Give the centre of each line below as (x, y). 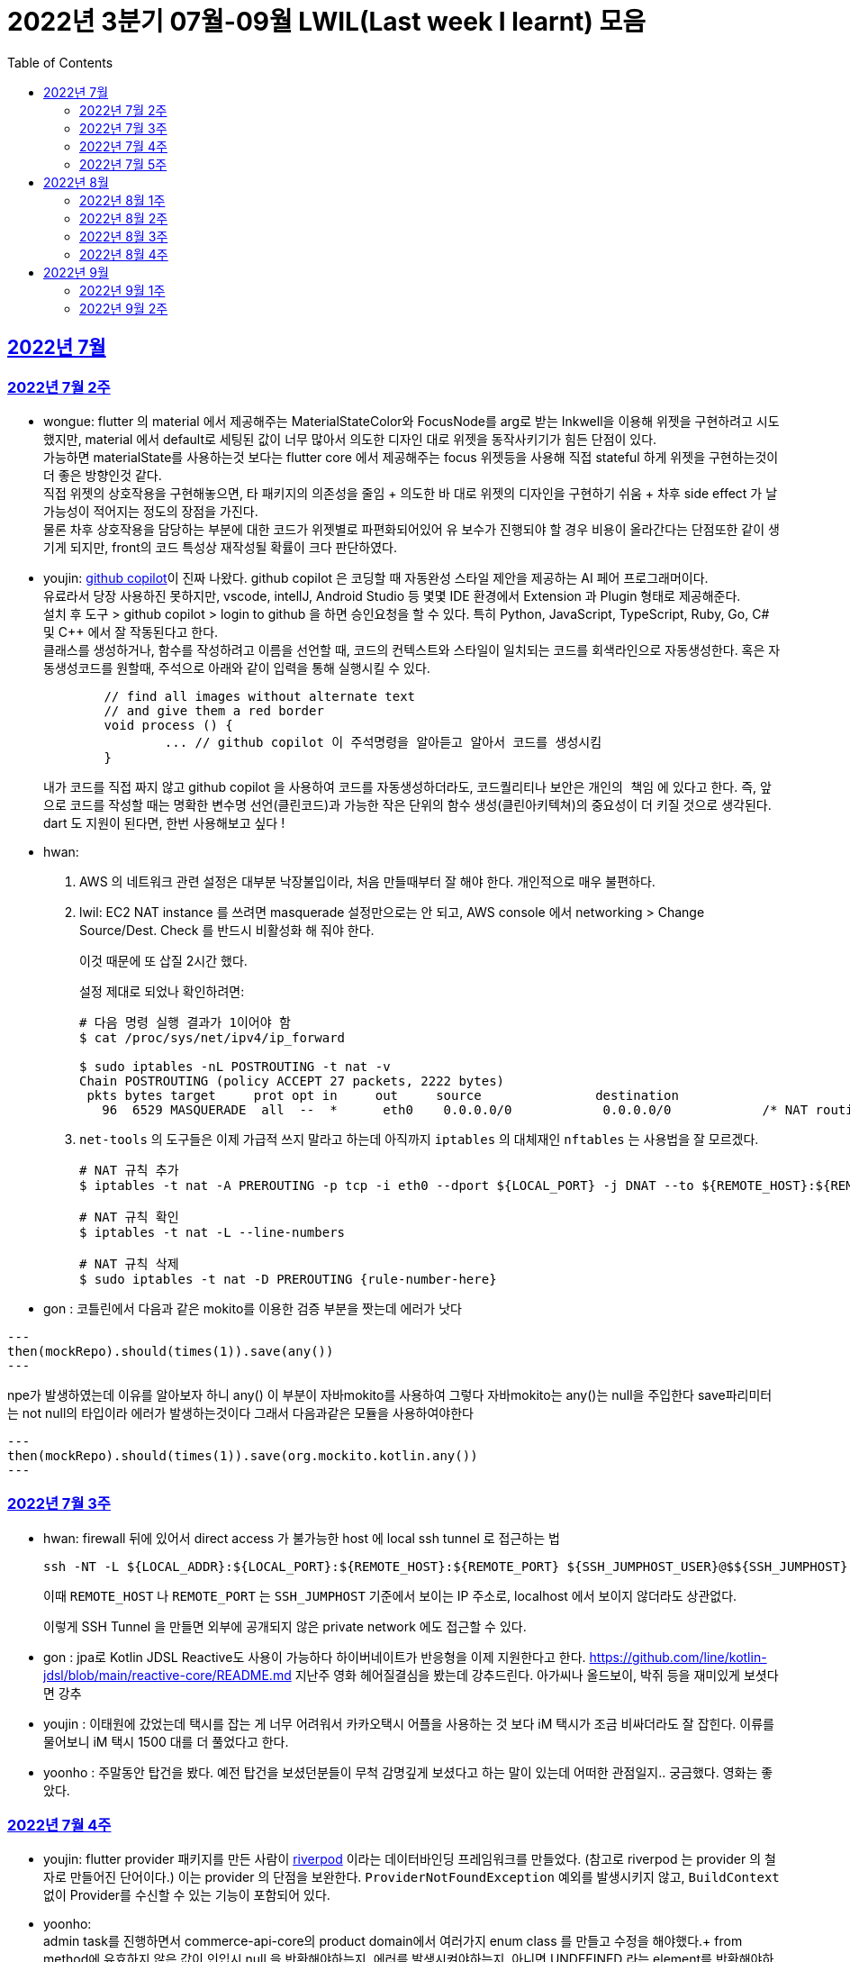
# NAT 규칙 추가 (129, 1170)
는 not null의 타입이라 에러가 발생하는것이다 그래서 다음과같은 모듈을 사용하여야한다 (240, 1412)
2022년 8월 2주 (124, 218)
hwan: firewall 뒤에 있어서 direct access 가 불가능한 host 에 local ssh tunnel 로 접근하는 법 (302, 1538)
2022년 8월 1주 (122, 200)
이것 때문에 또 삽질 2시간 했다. (163, 960)
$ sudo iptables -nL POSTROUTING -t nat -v (235, 1066)
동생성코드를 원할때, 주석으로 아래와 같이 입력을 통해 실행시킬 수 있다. (237, 668)
